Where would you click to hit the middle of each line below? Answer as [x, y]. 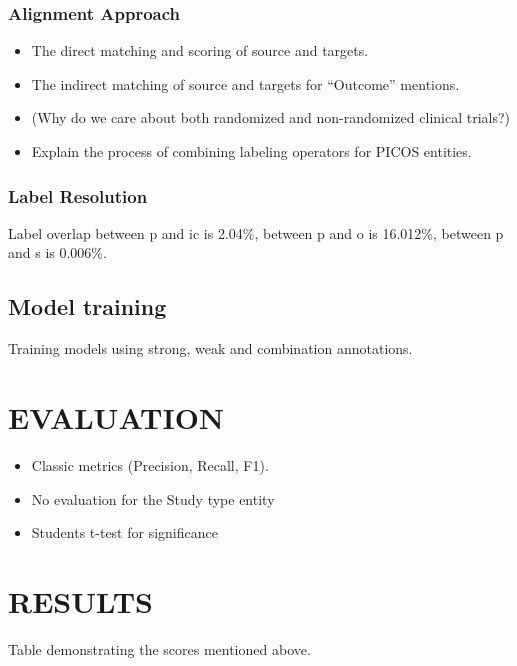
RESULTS [80, 600]
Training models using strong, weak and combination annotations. [210, 348]
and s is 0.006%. [57, 252]
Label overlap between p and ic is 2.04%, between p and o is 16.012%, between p [256, 232]
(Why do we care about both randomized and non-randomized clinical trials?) [271, 117]
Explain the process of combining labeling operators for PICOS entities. [251, 151]
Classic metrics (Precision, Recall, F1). [150, 464]
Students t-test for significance [124, 532]
